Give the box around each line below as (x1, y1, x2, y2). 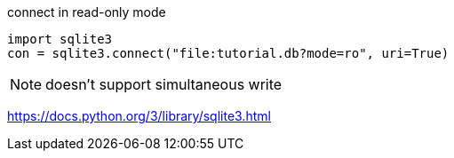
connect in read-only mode (7, 4, 166, 20)
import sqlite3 (7, 32, 113, 46)
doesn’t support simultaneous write (45, 75, 283, 93)
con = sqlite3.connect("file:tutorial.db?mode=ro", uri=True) (7, 46, 450, 60)
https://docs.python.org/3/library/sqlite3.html (7, 108, 271, 123)
